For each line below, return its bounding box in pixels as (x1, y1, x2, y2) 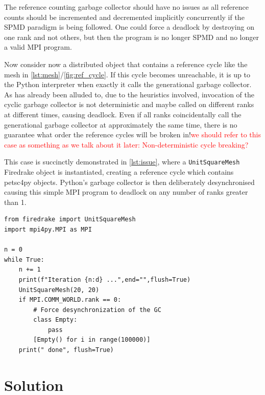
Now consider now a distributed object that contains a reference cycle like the (4, 58, 248, 69)
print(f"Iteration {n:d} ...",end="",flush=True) (18, 276, 191, 283)
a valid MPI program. (4, 41, 72, 52)
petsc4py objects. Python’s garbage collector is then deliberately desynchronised (4, 176, 255, 187)
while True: (4, 256, 44, 263)
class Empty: (33, 316, 78, 324)
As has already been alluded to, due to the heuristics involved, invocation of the (4, 89, 255, 99)
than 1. (4, 196, 27, 207)
